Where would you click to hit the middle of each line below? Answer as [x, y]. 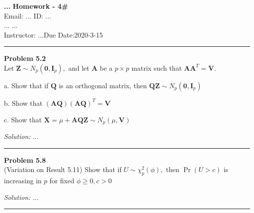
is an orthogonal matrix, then [103, 85]
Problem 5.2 [25, 58]
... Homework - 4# [36, 6]
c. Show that [23, 119]
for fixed [62, 180]
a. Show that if [26, 85]
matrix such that [157, 68]
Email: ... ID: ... [28, 15]
